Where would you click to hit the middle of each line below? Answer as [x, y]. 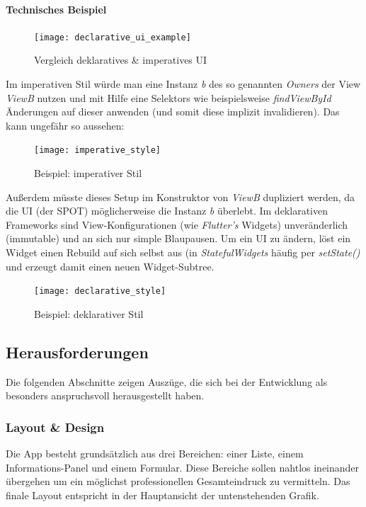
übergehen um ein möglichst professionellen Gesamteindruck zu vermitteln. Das [178, 481]
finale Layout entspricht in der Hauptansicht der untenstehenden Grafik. [162, 495]
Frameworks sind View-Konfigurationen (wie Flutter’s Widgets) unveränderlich [177, 224]
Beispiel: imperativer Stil [88, 173]
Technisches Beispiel [56, 9]
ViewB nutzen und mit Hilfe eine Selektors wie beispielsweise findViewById [168, 97]
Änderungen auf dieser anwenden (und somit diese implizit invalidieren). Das [173, 112]
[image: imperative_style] [97, 150]
